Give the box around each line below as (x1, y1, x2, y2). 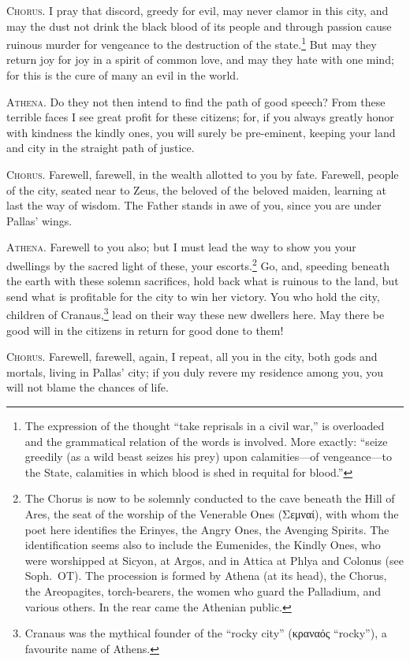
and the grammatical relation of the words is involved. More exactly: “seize (24, 433, 388, 449)
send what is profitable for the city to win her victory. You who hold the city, (6, 288, 380, 304)
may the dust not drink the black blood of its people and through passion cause (6, 17, 392, 34)
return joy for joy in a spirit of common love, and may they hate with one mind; (6, 51, 394, 68)
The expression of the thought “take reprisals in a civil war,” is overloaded (24, 418, 385, 434)
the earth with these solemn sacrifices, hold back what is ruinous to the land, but (6, 273, 399, 289)
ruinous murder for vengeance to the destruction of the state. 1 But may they (6, 34, 377, 52)
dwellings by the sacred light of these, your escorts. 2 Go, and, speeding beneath (6, 254, 390, 273)
